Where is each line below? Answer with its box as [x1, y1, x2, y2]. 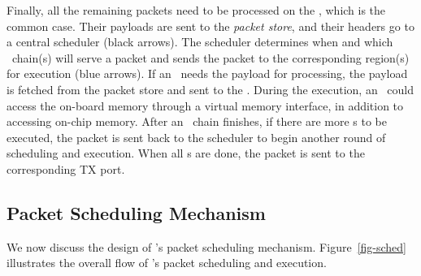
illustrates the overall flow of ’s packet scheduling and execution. [7, 254, 327, 271]
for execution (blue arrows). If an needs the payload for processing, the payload [7, 65, 408, 82]
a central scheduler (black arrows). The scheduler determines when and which [7, 33, 393, 50]
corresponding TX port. [7, 160, 125, 177]
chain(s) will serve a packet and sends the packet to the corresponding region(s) [11, 49, 410, 66]
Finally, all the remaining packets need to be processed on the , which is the [7, 2, 386, 18]
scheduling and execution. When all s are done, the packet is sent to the [7, 144, 365, 162]
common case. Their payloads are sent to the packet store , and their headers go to [7, 17, 414, 34]
